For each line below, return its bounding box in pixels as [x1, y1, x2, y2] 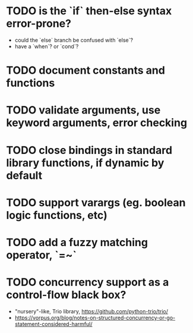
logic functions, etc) [6, 208, 108, 222]
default [6, 168, 43, 182]
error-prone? [6, 17, 71, 30]
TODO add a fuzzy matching [6, 235, 148, 249]
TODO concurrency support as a [6, 275, 169, 289]
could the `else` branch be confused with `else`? [14, 36, 134, 43]
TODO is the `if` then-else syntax [6, 4, 172, 18]
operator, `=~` [6, 248, 77, 262]
